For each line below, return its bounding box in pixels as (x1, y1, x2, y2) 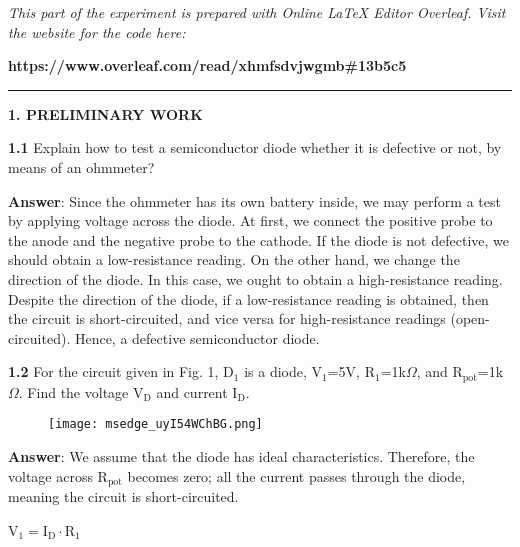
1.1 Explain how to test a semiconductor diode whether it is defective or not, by (8, 137, 502, 158)
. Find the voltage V (18, 381, 144, 402)
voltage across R (8, 465, 108, 486)
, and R (416, 361, 463, 382)
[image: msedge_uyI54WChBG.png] (48, 417, 263, 432)
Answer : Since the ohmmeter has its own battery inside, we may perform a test (8, 190, 501, 211)
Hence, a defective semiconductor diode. (74, 327, 320, 348)
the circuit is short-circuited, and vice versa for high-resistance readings (8, 308, 446, 329)
